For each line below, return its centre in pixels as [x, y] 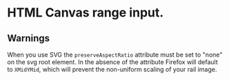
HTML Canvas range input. [86, 13]
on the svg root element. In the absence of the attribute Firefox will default [113, 62]
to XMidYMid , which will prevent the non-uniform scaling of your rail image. [112, 69]
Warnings [29, 38]
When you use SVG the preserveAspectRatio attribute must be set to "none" [115, 54]
